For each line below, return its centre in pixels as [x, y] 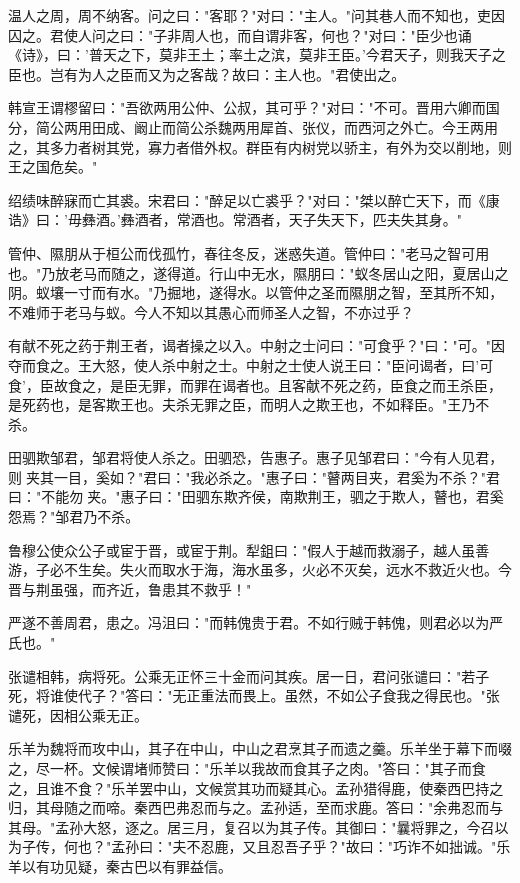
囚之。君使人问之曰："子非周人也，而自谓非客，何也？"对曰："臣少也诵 [240, 34]
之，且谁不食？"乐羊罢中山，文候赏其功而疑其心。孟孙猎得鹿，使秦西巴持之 [256, 787]
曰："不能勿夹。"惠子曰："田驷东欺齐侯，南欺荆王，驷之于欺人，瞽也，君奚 [256, 496]
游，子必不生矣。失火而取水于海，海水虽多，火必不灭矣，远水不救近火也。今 [260, 569]
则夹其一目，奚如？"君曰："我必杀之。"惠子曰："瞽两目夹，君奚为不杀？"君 [254, 476]
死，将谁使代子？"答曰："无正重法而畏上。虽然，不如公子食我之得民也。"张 [254, 695]
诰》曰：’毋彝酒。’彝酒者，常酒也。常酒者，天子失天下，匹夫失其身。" [235, 219]
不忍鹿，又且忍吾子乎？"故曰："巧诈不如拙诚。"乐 [348, 846]
